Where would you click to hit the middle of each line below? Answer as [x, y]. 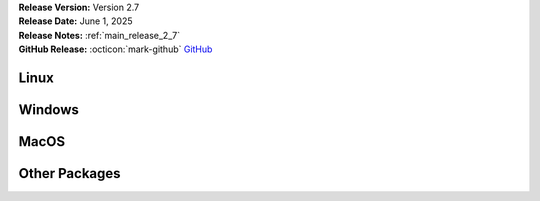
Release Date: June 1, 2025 [75, 21]
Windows [48, 109]
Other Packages [69, 173]
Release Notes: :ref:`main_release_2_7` [99, 35]
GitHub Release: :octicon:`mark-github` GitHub [115, 49]
